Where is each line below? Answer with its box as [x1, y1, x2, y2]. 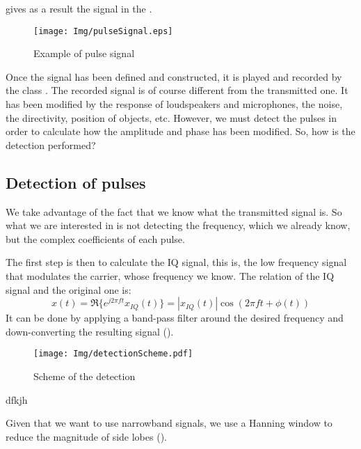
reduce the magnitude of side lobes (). [6, 429, 167, 443]
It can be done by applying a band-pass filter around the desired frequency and [6, 310, 344, 325]
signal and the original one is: [6, 282, 131, 297]
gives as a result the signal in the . [6, 1, 152, 15]
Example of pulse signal [33, 46, 135, 61]
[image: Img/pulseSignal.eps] [33, 26, 173, 36]
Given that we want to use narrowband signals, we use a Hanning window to [6, 416, 332, 430]
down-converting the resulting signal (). [6, 324, 174, 338]
